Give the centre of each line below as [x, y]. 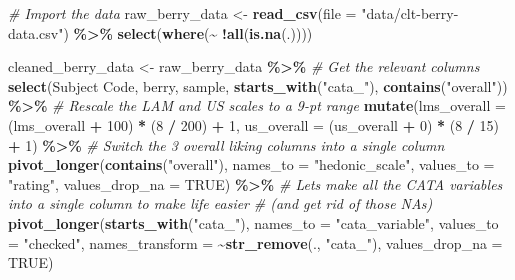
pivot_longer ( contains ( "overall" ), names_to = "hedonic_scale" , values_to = [251, 164]
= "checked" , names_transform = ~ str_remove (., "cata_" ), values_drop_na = [255, 242]
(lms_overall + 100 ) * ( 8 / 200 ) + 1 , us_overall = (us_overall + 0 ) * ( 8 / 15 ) [254, 124]
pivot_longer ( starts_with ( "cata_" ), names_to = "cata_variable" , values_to [253, 222]
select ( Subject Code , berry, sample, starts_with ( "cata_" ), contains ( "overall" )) [258, 85]
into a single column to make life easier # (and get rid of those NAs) [220, 203]
